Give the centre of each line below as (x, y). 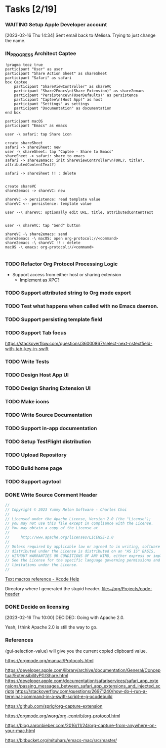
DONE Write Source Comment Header (51, 495)
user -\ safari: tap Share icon (38, 134)
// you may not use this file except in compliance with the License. (79, 524)
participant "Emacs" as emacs (36, 126)
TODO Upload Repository (36, 455)
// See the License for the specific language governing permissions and (83, 561)
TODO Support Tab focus (36, 333)
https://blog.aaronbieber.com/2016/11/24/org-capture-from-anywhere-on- (81, 725)
